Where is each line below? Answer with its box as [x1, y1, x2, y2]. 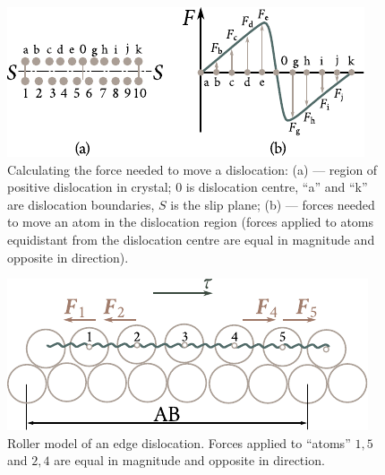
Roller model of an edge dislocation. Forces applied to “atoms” [7, 433, 351, 452]
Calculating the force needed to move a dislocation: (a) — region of [7, 160, 378, 178]
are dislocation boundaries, [7, 194, 155, 213]
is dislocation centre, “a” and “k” [185, 177, 368, 196]
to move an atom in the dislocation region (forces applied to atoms [7, 212, 374, 231]
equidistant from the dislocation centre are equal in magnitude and [7, 229, 375, 248]
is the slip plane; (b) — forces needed [170, 194, 375, 213]
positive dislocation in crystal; [7, 177, 172, 196]
